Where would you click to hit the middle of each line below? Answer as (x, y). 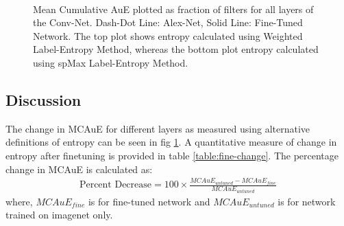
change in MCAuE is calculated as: (79, 169)
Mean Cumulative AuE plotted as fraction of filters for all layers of (173, 9)
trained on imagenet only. (59, 215)
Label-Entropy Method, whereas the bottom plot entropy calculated (176, 49)
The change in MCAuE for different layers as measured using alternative (158, 128)
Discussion (44, 99)
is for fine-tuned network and (149, 201)
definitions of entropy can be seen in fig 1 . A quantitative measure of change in (171, 142)
